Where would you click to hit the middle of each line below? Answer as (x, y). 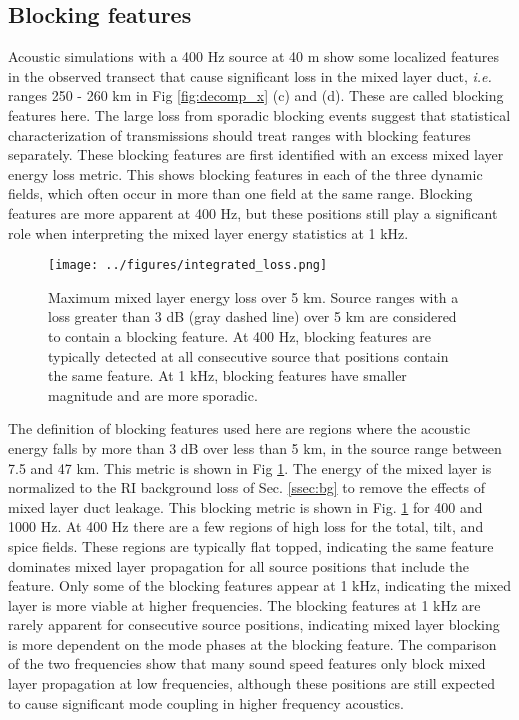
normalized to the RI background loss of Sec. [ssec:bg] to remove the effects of (247, 487)
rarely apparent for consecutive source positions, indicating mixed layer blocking (254, 624)
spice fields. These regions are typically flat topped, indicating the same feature (251, 545)
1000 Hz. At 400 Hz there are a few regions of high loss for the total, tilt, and (246, 526)
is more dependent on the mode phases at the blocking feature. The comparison (252, 643)
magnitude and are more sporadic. (153, 394)
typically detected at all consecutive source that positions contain (248, 355)
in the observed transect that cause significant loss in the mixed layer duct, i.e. (250, 75)
